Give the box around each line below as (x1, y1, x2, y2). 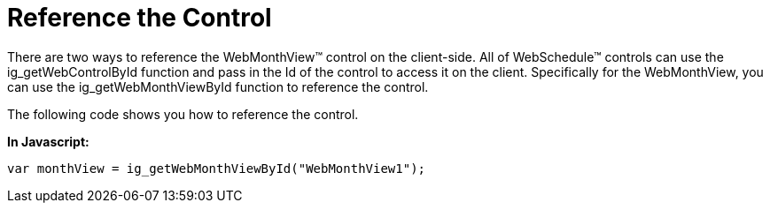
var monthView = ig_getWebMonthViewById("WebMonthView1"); (7, 161, 426, 176)
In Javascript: (7, 133, 89, 149)
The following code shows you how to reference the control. (7, 106, 359, 122)
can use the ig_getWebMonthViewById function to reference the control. (7, 79, 429, 94)
